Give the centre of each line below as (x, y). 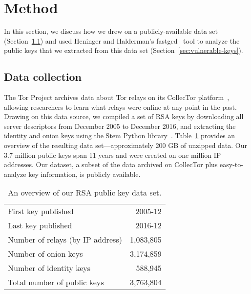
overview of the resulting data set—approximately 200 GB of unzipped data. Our (126, 145)
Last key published (40, 225)
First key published (41, 211)
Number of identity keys (49, 268)
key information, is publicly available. (84, 174)
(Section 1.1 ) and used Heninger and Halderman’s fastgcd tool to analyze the (122, 40)
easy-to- (231, 164)
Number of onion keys (45, 254)
